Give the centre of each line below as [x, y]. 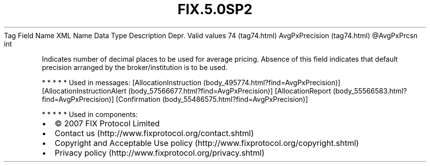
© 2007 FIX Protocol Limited [107, 123]
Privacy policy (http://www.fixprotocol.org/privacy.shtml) [160, 153]
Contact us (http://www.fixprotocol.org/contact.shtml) [154, 133]
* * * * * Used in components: [90, 114]
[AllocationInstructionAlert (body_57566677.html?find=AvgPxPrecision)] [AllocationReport [187, 91]
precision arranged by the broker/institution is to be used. [135, 67]
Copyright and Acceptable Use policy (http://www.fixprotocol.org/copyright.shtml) [207, 143]
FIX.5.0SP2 [215, 9]
